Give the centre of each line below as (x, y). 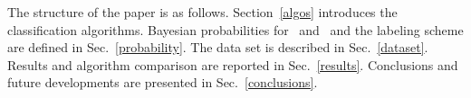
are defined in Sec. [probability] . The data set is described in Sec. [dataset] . (218, 47)
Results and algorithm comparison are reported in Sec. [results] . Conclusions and (233, 64)
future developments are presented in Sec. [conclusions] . (163, 82)
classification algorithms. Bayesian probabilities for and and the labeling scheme (235, 29)
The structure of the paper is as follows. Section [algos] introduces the (202, 12)
